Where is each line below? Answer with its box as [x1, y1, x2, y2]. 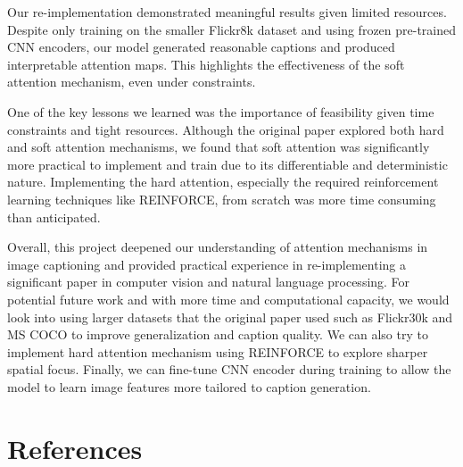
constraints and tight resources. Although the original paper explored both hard [7, 120, 444, 138]
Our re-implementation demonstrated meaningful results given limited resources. [7, 3, 447, 21]
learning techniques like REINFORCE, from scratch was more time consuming [7, 189, 436, 208]
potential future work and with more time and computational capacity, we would [7, 289, 450, 308]
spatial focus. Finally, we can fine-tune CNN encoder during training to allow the [7, 360, 451, 379]
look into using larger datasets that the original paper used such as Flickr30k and [7, 307, 453, 326]
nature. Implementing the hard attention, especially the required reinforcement [7, 172, 439, 191]
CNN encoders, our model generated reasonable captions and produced [7, 38, 395, 56]
